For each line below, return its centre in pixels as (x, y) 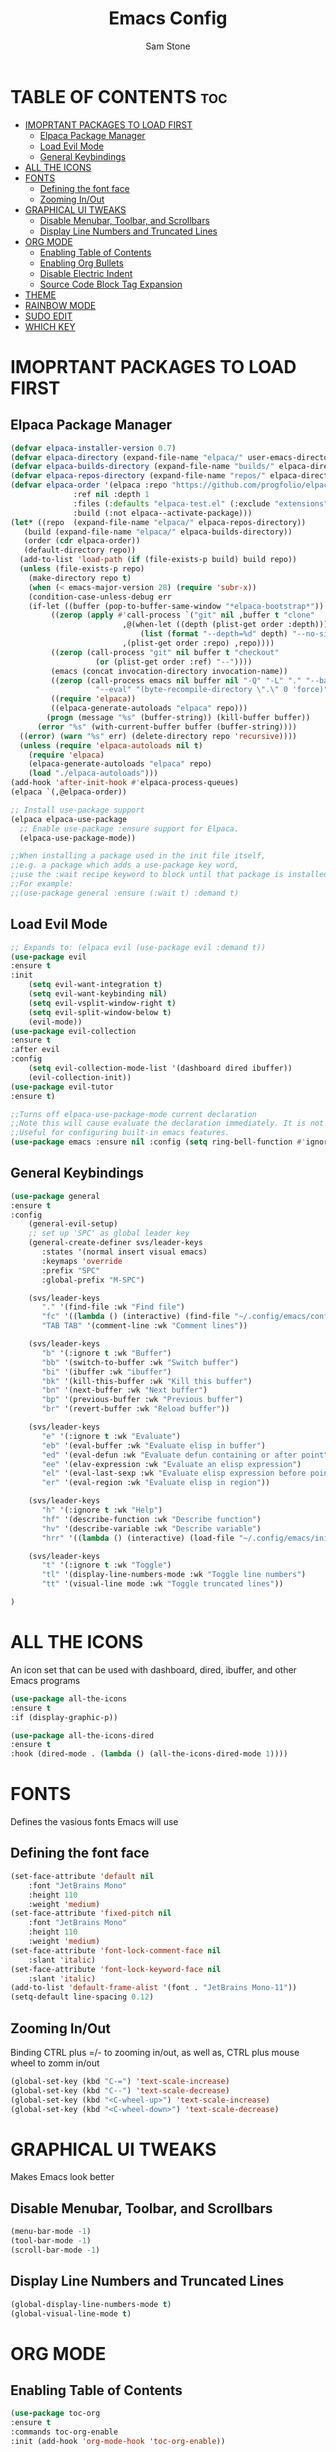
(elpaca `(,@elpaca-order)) (69, 792)
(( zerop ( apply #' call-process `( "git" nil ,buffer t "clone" (182, 615)
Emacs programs (45, 1680)
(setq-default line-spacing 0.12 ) (82, 1997)
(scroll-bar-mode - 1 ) (55, 2250)
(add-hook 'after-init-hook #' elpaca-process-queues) (125, 783)
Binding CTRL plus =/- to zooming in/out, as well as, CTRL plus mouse (155, 2052)
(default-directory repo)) (80, 550)
